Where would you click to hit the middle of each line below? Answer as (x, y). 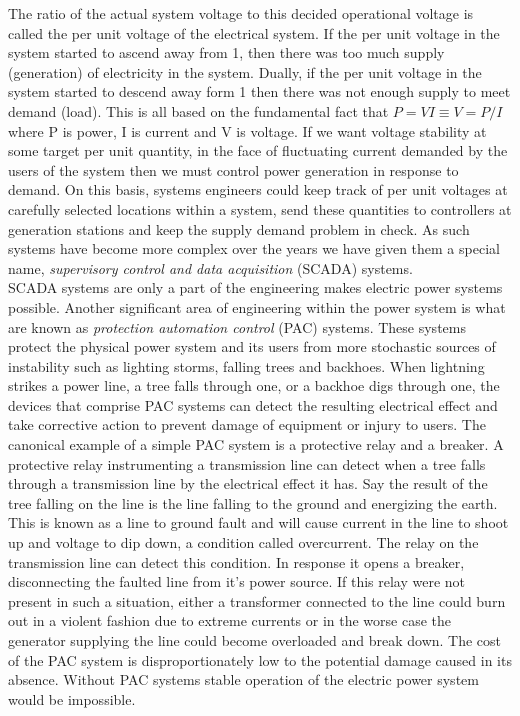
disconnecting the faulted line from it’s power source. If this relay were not (237, 581)
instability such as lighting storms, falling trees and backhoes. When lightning (246, 365)
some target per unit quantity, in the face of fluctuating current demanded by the (258, 150)
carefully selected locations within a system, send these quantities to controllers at (260, 208)
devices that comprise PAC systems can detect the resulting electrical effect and (253, 404)
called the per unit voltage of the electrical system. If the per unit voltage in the (254, 32)
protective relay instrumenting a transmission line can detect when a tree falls (247, 463)
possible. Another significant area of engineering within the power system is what (257, 306)
